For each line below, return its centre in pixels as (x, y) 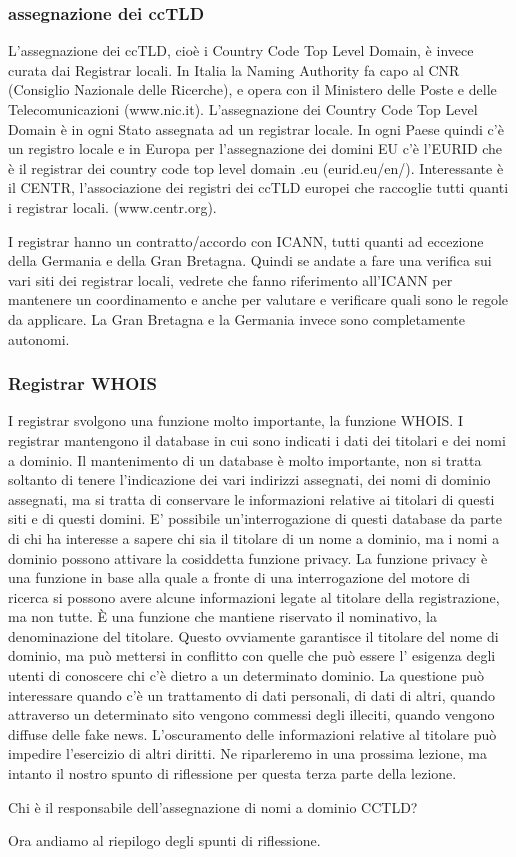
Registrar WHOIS (82, 383)
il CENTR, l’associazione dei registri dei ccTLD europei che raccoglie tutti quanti (258, 187)
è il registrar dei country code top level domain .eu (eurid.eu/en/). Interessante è (256, 167)
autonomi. (39, 338)
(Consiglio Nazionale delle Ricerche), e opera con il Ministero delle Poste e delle (252, 89)
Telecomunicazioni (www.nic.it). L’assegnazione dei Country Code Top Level (243, 109)
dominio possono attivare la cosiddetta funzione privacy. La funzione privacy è (248, 557)
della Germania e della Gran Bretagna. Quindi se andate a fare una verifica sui (250, 260)
